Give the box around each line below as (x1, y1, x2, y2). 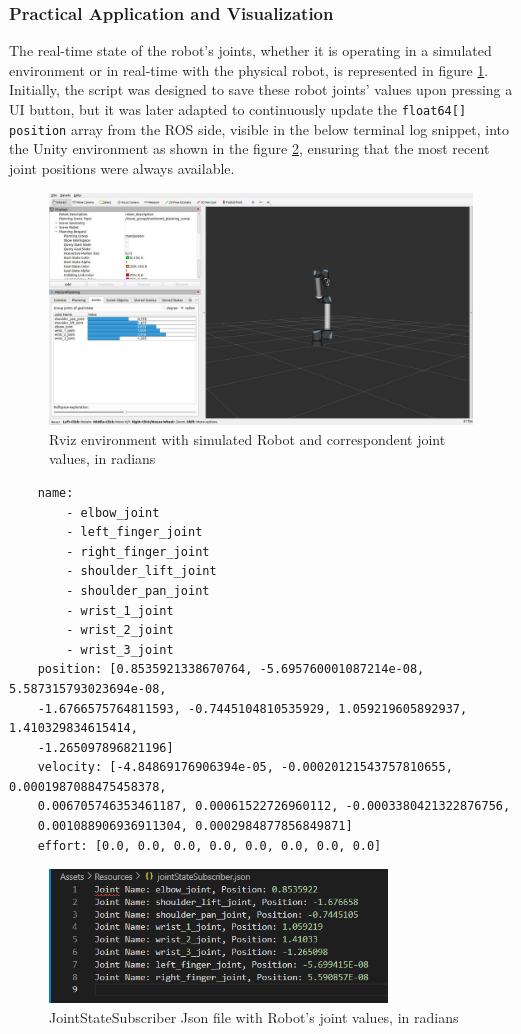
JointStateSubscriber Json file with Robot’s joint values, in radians (49, 1007, 459, 1028)
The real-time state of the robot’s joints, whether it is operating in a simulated (9, 40, 492, 61)
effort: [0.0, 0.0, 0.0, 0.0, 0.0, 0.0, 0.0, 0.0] (37, 838, 382, 853)
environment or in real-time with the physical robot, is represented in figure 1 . (9, 59, 489, 80)
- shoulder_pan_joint (66, 583, 210, 598)
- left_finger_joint (66, 525, 203, 540)
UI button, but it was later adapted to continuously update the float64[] (9, 99, 467, 119)
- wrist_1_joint (66, 603, 174, 618)
